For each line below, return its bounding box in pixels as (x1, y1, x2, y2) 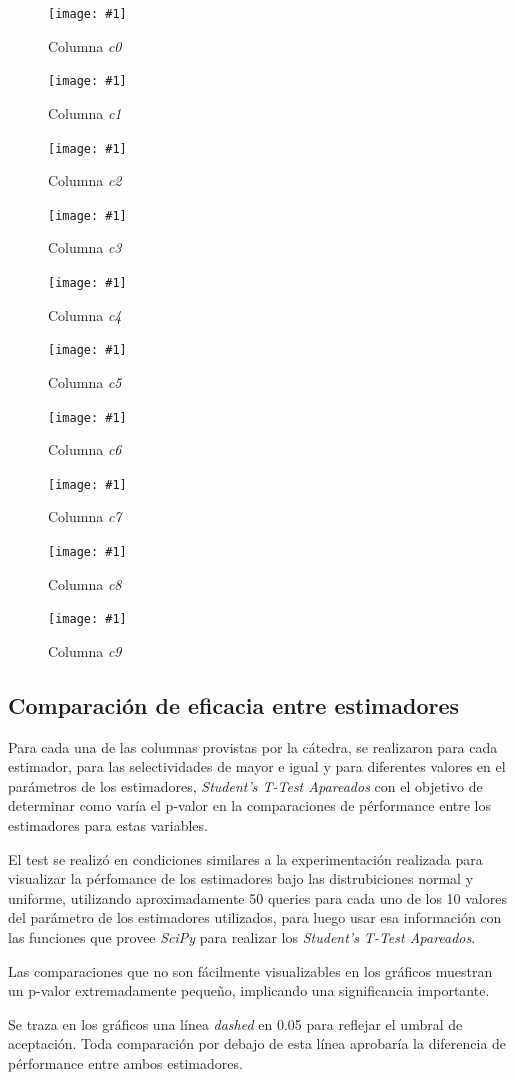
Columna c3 (48, 237, 122, 258)
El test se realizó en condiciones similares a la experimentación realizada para (8, 848, 483, 869)
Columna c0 (48, 35, 122, 56)
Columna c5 (48, 371, 122, 392)
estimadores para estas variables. (8, 815, 208, 836)
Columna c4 (48, 304, 122, 325)
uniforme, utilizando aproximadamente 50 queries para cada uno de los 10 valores (8, 887, 507, 908)
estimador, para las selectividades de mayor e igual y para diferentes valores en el (8, 756, 506, 777)
